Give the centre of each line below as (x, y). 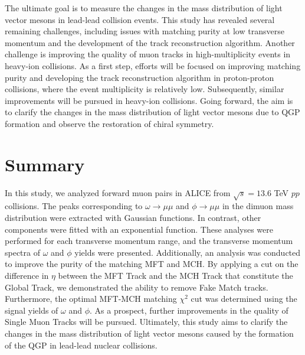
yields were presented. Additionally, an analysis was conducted (188, 252)
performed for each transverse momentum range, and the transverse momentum (149, 241)
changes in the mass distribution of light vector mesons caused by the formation (149, 333)
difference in (27, 275)
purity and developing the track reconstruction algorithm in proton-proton (140, 77)
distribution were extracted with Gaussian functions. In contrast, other (133, 218)
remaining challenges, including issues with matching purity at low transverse (145, 31)
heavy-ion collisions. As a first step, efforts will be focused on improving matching (153, 65)
